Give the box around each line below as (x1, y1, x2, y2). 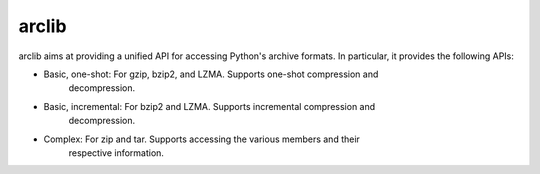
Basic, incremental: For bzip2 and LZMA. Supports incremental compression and (43, 100, 376, 112)
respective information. (68, 146, 165, 159)
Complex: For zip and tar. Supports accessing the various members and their (43, 133, 360, 145)
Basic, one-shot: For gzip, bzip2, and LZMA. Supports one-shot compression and (43, 68, 379, 80)
